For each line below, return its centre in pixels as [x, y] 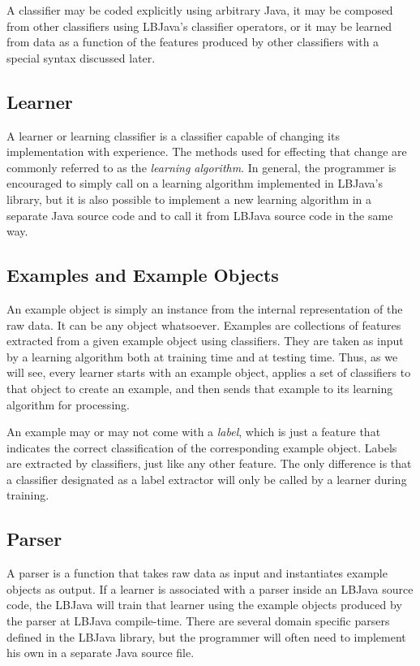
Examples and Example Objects [143, 275]
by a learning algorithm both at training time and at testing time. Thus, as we [202, 356]
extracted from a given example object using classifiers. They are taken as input [205, 341]
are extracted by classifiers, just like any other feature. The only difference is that [209, 463]
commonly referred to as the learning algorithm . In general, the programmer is [201, 167]
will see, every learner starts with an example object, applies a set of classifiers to [209, 372]
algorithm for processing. [68, 404]
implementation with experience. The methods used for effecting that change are [207, 151]
